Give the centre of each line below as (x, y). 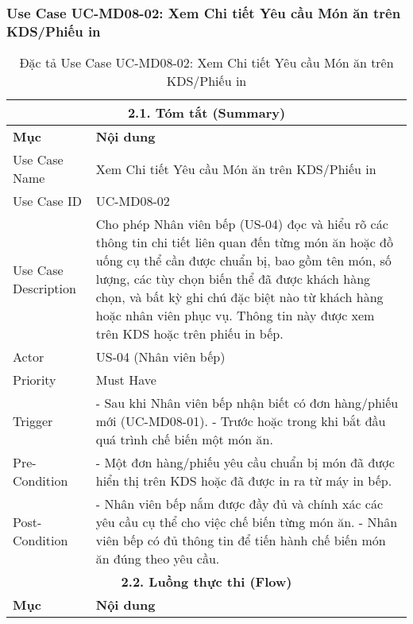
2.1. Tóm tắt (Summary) (206, 113)
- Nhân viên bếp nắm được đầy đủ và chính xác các (239, 504)
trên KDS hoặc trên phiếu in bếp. (189, 334)
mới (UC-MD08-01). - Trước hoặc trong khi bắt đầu (241, 421)
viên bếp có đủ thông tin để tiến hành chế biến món (241, 541)
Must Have (126, 380)
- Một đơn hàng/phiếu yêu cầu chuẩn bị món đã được (245, 463)
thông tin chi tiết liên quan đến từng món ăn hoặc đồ (244, 242)
